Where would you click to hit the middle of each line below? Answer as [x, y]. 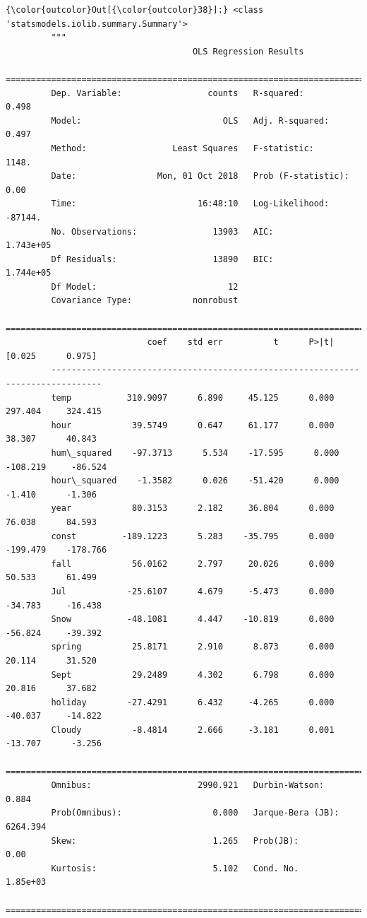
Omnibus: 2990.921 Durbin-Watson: [188, 785]
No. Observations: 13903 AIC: [162, 231]
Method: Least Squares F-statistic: [182, 148]
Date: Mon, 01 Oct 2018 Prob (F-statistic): [200, 176]
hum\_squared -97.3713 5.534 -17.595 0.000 [195, 453]
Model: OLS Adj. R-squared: [190, 120]
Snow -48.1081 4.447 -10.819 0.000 [193, 619]
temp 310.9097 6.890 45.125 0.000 [193, 398]
